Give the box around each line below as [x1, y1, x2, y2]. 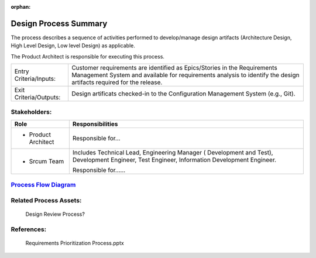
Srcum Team [29, 157, 64, 165]
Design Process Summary [11, 18, 108, 29]
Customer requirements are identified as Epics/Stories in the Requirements [71, 64, 277, 72]
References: [11, 225, 47, 233]
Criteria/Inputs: [14, 75, 56, 83]
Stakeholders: [11, 108, 52, 116]
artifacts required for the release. [71, 78, 163, 87]
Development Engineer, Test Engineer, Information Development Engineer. [72, 156, 277, 164]
